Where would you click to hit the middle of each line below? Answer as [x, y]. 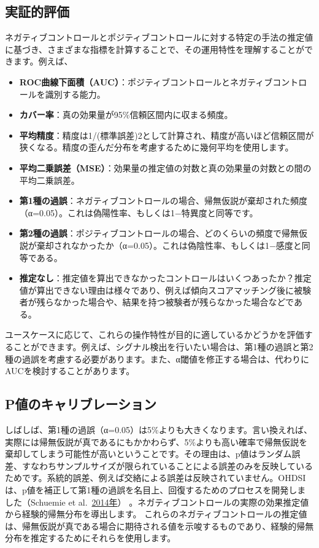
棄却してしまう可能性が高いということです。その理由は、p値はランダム [148, 454]
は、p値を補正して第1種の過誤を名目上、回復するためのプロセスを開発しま [156, 490]
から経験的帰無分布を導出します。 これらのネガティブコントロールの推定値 [156, 514]
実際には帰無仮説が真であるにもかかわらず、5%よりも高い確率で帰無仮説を [156, 441]
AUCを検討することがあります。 [70, 371]
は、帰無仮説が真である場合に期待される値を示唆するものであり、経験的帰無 [159, 526]
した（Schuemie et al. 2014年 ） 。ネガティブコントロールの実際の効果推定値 [157, 502]
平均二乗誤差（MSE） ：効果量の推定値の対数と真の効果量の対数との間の [165, 167]
